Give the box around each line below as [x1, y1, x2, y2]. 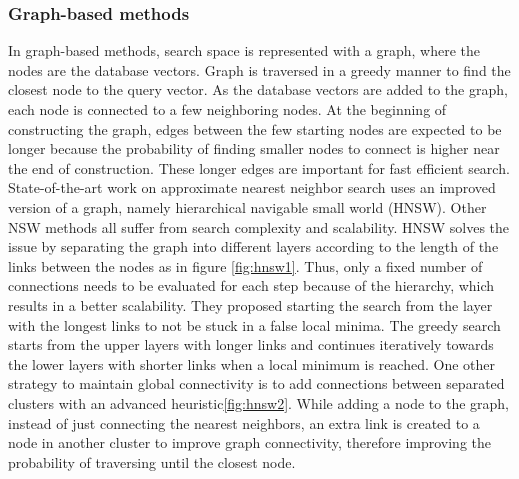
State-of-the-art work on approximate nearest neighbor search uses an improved [8, 177, 496, 198]
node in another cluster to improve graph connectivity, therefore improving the [8, 432, 491, 453]
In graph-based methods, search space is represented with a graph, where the [8, 40, 480, 61]
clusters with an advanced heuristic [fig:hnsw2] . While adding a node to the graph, [8, 392, 509, 413]
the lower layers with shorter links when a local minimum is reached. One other [8, 353, 496, 374]
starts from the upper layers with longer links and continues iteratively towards [8, 334, 494, 355]
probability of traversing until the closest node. [8, 451, 296, 472]
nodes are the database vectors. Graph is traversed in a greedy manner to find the [8, 59, 511, 80]
